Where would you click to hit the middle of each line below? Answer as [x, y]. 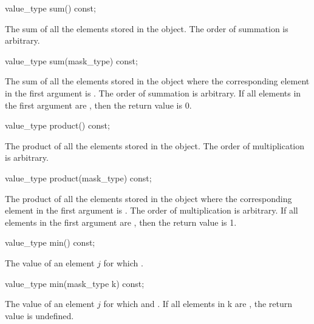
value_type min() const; [50, 242]
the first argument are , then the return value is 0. [98, 105]
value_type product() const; [57, 125]
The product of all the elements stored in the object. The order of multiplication [155, 145]
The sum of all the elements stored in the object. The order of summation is [147, 28]
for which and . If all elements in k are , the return [198, 304]
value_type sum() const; [50, 8]
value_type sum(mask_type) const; [71, 60]
